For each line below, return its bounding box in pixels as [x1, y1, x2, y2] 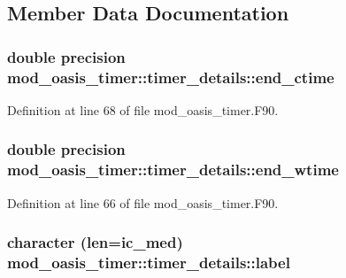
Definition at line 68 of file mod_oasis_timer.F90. [7, 100, 279, 119]
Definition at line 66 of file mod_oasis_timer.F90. [7, 193, 279, 212]
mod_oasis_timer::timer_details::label [7, 251, 290, 274]
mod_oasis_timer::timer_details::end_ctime [7, 66, 334, 88]
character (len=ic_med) [7, 231, 183, 253]
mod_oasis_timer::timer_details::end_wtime [7, 158, 339, 181]
